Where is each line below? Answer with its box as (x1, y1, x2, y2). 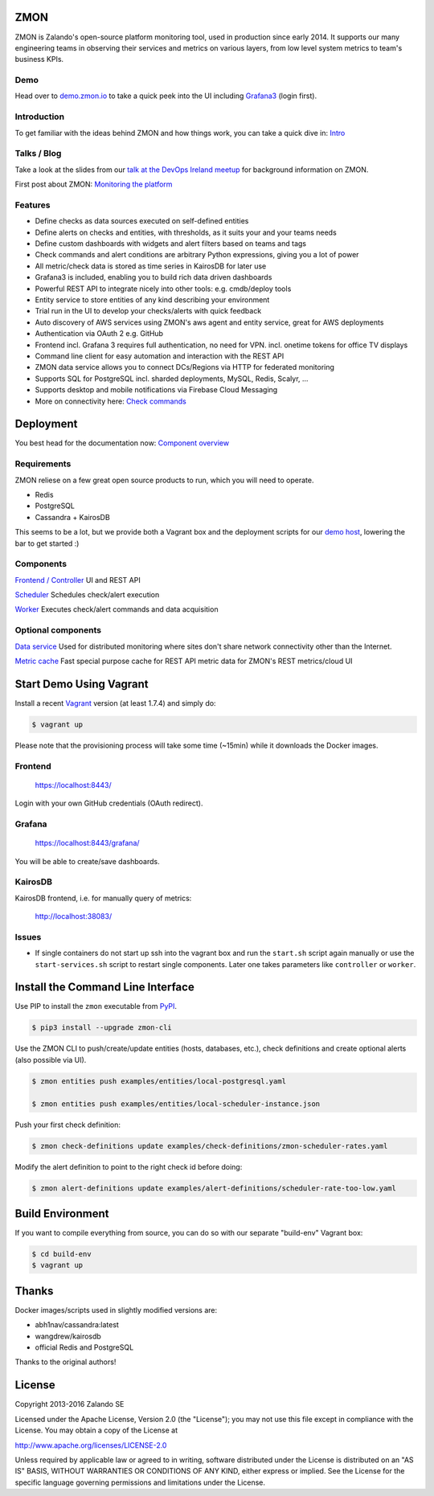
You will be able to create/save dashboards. (14, 856, 160, 866)
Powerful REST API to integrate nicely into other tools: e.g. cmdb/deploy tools (35, 284, 292, 293)
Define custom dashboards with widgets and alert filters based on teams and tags (35, 239, 307, 248)
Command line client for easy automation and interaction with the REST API (35, 350, 285, 361)
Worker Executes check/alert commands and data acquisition (14, 605, 219, 614)
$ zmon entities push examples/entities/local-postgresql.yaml (31, 1076, 287, 1085)
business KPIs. (14, 55, 64, 64)
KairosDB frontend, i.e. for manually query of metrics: (14, 893, 192, 903)
